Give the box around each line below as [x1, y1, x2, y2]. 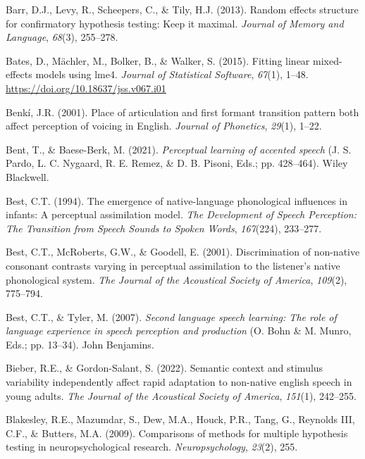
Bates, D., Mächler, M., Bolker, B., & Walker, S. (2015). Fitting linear [6, 53, 310, 68]
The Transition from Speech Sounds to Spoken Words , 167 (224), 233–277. [6, 220, 322, 235]
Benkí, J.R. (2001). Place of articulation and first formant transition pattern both [6, 104, 359, 119]
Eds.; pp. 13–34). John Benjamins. [6, 337, 154, 351]
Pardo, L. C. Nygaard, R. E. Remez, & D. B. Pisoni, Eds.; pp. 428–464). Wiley [6, 156, 348, 170]
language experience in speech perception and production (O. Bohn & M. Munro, [6, 323, 352, 338]
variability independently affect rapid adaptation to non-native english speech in [6, 375, 352, 389]
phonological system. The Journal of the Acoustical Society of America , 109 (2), [6, 272, 347, 287]
